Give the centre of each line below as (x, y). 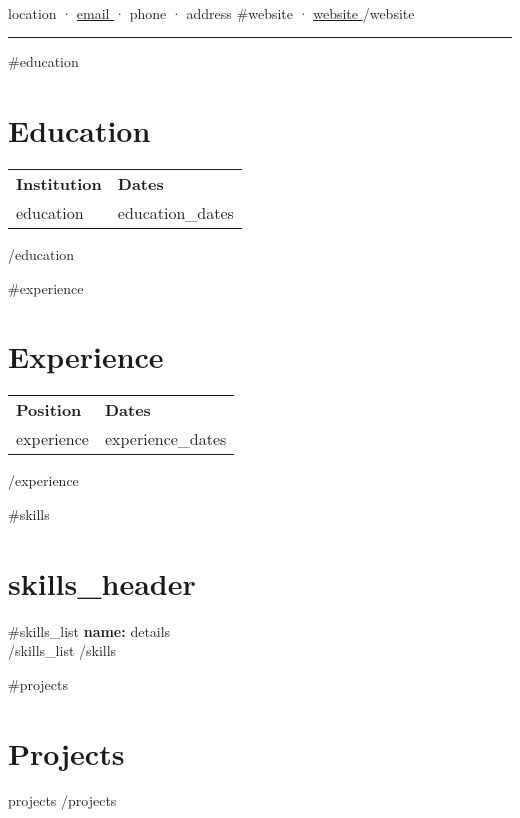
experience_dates (165, 439)
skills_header (102, 582)
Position (49, 410)
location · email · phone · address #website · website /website (211, 12)
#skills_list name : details (89, 630)
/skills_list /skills (62, 650)
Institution (59, 183)
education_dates (175, 212)
